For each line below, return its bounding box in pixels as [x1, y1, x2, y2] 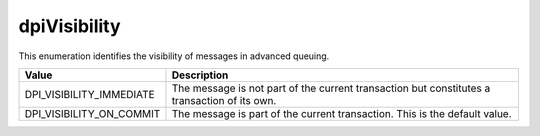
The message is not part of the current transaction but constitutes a [171, 81, 491, 95]
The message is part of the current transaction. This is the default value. [171, 106, 512, 120]
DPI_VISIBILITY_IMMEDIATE [24, 87, 155, 101]
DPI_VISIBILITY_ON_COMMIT [24, 106, 161, 120]
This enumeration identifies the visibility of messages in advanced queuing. [18, 50, 330, 62]
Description [171, 68, 229, 82]
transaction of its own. [171, 93, 277, 107]
